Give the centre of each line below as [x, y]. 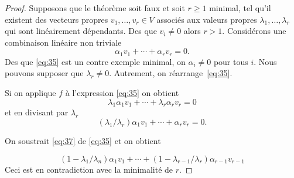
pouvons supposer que [44, 73]
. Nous [265, 61]
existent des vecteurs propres [57, 19]
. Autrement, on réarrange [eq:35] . [171, 73]
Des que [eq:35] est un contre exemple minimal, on [95, 61]
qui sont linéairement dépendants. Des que [81, 31]
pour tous [231, 61]
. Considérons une [254, 31]
